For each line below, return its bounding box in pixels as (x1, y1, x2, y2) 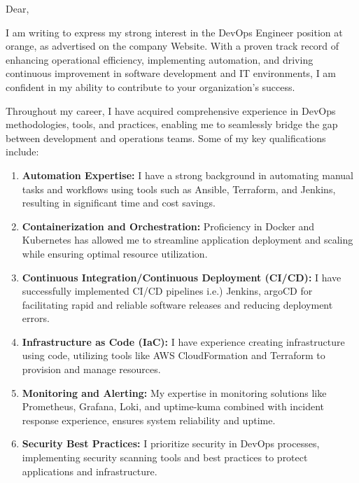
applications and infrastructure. (22, 463, 157, 478)
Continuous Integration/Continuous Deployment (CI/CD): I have (22, 269, 342, 284)
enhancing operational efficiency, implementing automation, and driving (6, 52, 314, 66)
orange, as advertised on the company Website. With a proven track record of (6, 38, 339, 53)
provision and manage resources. (22, 362, 161, 377)
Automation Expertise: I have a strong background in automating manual (22, 167, 353, 182)
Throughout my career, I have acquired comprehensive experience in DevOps (6, 103, 336, 118)
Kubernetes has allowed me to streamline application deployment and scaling (22, 232, 353, 247)
